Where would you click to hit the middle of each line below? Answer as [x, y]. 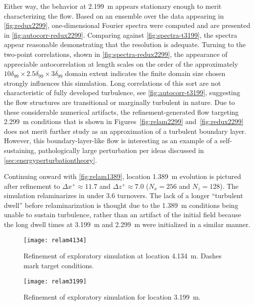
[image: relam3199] [55, 281]
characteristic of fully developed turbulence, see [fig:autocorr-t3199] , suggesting [122, 92]
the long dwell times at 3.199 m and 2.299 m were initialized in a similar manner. [127, 224]
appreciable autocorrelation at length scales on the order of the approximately [121, 64]
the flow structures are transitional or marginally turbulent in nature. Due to [120, 102]
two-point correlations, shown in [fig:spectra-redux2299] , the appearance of [116, 54]
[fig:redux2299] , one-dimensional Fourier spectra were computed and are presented [127, 25]
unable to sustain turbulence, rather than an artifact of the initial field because [123, 215]
